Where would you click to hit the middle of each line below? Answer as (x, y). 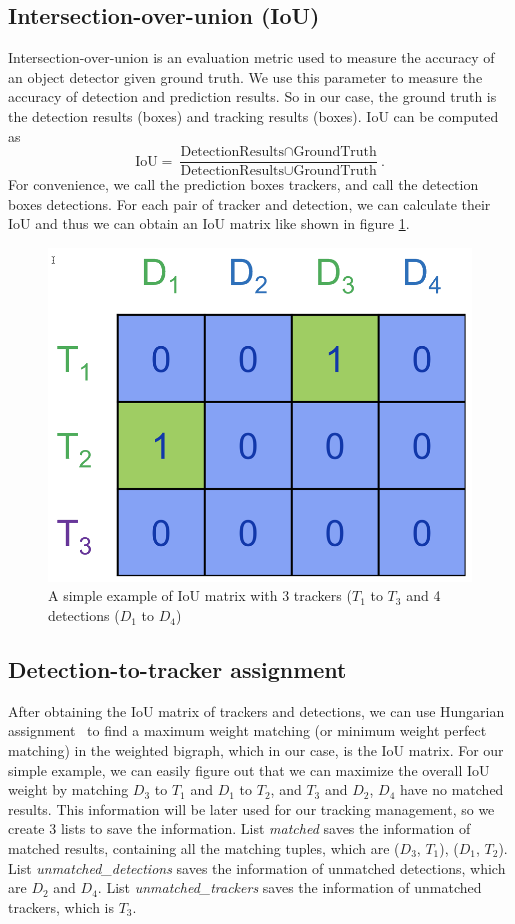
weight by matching (68, 789)
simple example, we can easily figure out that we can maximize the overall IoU (249, 769)
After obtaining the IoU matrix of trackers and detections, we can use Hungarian (256, 710)
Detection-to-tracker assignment (177, 669)
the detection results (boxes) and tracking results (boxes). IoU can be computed (253, 115)
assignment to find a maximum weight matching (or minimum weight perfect (247, 730)
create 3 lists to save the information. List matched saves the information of (239, 828)
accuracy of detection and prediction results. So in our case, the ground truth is (252, 96)
